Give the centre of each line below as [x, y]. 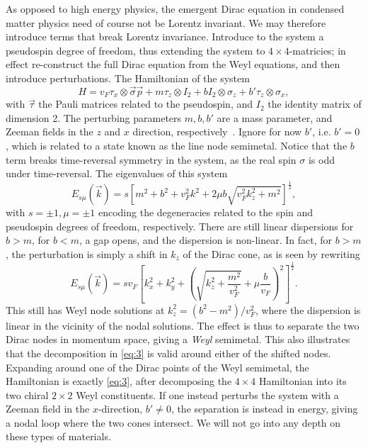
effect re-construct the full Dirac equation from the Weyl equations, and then [173, 64]
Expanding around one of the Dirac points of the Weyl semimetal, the [157, 367]
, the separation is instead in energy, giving [264, 409]
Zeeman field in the [48, 409]
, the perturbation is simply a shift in [87, 253]
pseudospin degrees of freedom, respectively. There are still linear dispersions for [180, 226]
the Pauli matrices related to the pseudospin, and [146, 104]
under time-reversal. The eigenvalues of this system [117, 173]
